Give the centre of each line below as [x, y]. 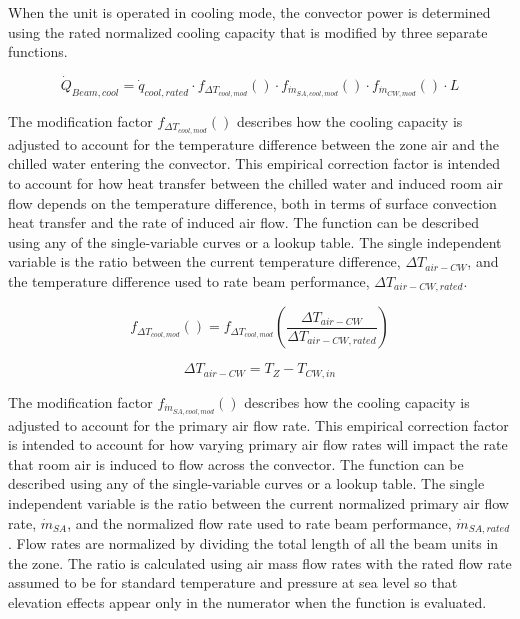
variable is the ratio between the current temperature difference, [204, 261]
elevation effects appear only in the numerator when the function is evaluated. [247, 601]
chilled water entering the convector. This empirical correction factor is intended [254, 163]
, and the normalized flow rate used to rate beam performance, [259, 522]
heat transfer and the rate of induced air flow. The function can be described [243, 222]
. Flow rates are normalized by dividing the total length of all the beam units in [253, 543]
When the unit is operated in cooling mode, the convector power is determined [249, 12]
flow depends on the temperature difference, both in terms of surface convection [252, 202]
